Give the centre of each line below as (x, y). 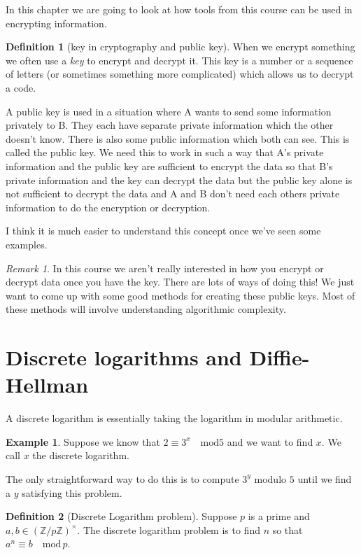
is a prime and (279, 516)
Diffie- (279, 357)
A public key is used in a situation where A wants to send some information (169, 111)
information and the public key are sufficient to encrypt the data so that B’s (169, 166)
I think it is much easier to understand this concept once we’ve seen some (163, 231)
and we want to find (270, 441)
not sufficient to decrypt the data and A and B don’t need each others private (173, 194)
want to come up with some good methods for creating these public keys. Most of (180, 295)
